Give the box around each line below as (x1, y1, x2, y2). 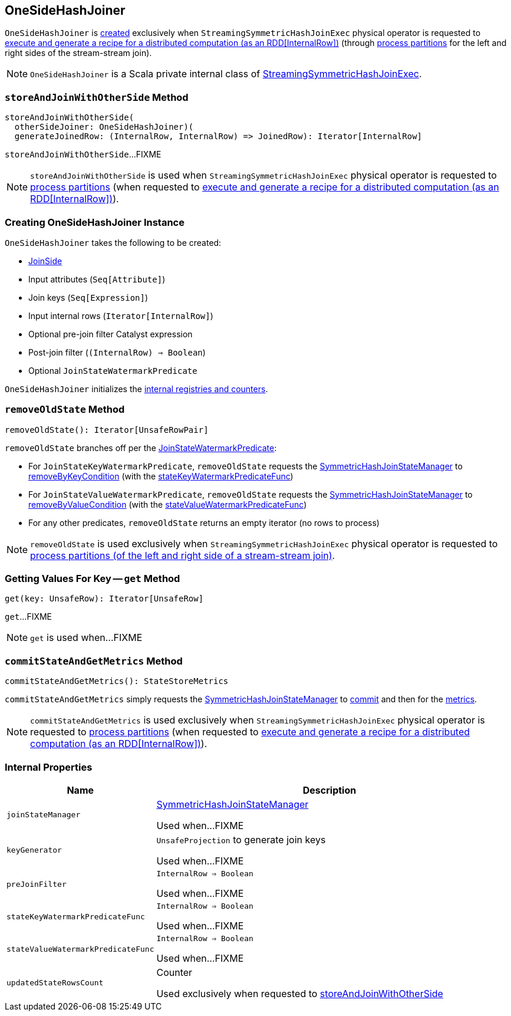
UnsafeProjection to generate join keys (156, 833, 326, 846)
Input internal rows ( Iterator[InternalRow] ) (28, 310, 213, 321)
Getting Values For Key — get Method (5, 573, 180, 585)
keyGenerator (6, 846, 62, 855)
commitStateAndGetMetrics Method (5, 655, 183, 667)
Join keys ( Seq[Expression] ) (28, 292, 149, 303)
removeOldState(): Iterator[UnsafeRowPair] (5, 425, 209, 435)
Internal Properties (5, 761, 93, 773)
